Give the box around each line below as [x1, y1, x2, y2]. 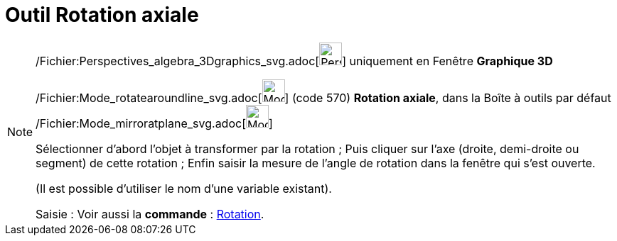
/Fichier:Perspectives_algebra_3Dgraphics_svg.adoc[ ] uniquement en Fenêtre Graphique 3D [36, 53, 553, 68]
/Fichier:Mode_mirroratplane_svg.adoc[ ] [36, 116, 273, 130]
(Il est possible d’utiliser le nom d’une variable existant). [36, 181, 332, 196]
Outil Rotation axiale [5, 3, 199, 27]
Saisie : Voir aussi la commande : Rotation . [36, 206, 264, 221]
